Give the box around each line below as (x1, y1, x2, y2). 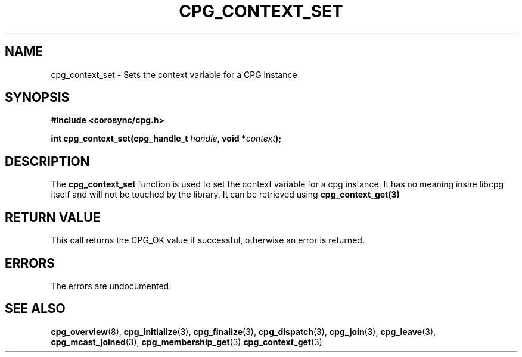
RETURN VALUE (5, 209, 101, 225)
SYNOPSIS (5, 90, 70, 105)
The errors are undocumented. (51, 280, 172, 291)
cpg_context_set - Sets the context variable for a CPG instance (51, 69, 297, 80)
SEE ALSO (5, 301, 66, 317)
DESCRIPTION (5, 154, 90, 169)
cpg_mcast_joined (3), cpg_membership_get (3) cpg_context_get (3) (51, 336, 322, 347)
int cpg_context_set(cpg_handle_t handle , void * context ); (51, 133, 282, 144)
